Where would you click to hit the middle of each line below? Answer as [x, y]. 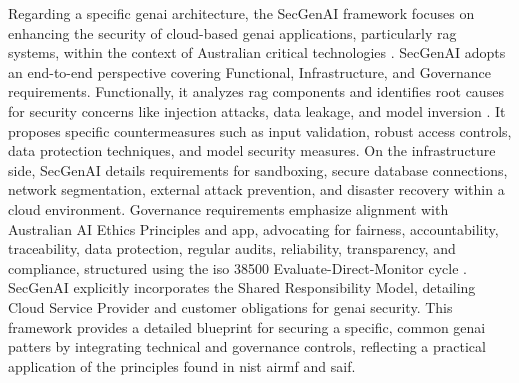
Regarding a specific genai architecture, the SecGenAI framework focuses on [241, 13]
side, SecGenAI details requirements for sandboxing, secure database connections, [258, 169]
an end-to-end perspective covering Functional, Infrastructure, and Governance [249, 71]
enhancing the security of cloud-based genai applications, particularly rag [232, 32]
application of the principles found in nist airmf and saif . [182, 365]
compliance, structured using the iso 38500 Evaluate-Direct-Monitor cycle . [237, 267]
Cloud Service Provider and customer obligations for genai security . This [230, 306]
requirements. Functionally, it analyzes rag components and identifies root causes [256, 91]
